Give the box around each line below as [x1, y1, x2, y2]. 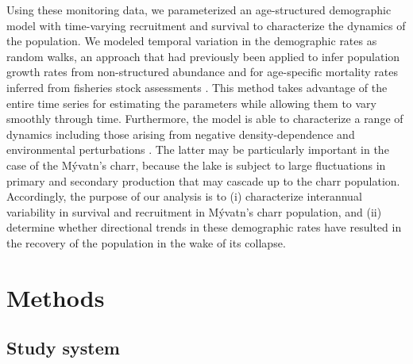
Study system [6, 335, 120, 360]
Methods [6, 281, 105, 313]
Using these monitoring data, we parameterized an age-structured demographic [6, 2, 392, 17]
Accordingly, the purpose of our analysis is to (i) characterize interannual [6, 188, 362, 205]
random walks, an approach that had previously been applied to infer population [6, 48, 400, 64]
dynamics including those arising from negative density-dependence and [6, 125, 355, 142]
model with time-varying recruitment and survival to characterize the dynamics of [6, 17, 406, 33]
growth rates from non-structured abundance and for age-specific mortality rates [6, 63, 398, 80]
